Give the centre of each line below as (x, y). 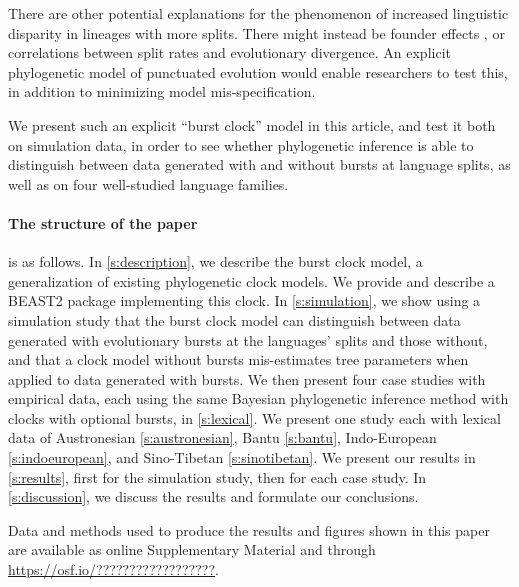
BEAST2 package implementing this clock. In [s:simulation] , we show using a (244, 300)
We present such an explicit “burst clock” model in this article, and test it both (252, 124)
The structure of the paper (103, 222)
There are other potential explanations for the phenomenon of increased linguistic (258, 13)
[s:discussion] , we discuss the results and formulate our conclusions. (213, 496)
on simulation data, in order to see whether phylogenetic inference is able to (241, 144)
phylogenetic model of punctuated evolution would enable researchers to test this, (258, 71)
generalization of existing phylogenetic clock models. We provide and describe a (251, 280)
